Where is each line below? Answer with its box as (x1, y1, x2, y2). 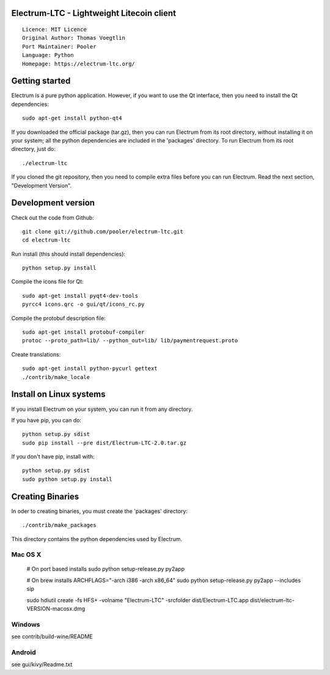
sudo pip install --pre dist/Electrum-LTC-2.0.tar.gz (22, 439, 186, 446)
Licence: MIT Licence (22, 26, 87, 33)
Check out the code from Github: (11, 214, 94, 221)
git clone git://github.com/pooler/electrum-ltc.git (22, 228, 183, 235)
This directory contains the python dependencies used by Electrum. (11, 535, 183, 542)
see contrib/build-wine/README (11, 633, 93, 640)
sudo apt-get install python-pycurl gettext (22, 365, 158, 372)
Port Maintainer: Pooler (22, 43, 97, 50)
